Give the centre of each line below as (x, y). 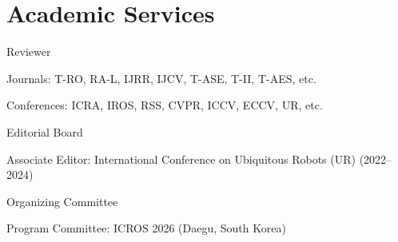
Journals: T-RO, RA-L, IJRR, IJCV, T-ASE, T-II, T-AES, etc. (161, 78)
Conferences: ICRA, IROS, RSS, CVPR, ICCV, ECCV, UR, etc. (165, 105)
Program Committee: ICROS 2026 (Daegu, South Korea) (146, 228)
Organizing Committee (62, 201)
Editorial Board (45, 131)
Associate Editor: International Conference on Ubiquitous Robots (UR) (181, 159)
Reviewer (29, 52)
